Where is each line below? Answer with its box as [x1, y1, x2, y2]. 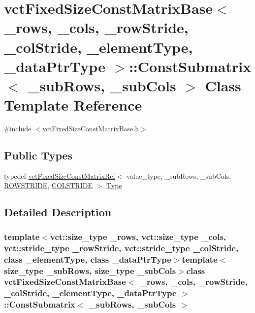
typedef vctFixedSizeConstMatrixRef [4, 170, 115, 181]
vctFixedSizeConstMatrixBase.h [42, 123, 139, 134]
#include [4, 123, 32, 134]
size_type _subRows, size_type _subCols [4, 264, 176, 276]
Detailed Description [4, 204, 112, 220]
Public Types [4, 148, 73, 163]
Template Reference [4, 95, 142, 115]
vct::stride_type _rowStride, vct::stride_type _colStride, [4, 241, 239, 254]
